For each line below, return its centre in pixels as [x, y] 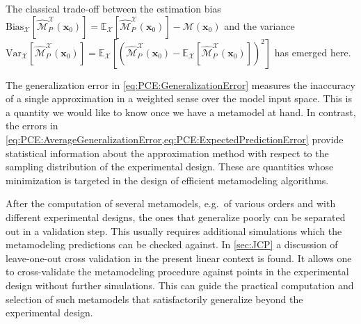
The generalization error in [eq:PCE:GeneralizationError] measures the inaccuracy [180, 84]
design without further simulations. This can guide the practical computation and [180, 285]
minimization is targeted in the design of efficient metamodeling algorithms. [167, 180]
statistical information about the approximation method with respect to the [167, 153]
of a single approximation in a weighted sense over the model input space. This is [179, 98]
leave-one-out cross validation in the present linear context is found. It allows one [179, 258]
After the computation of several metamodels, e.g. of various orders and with [171, 203]
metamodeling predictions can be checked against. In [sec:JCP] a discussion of [172, 244]
